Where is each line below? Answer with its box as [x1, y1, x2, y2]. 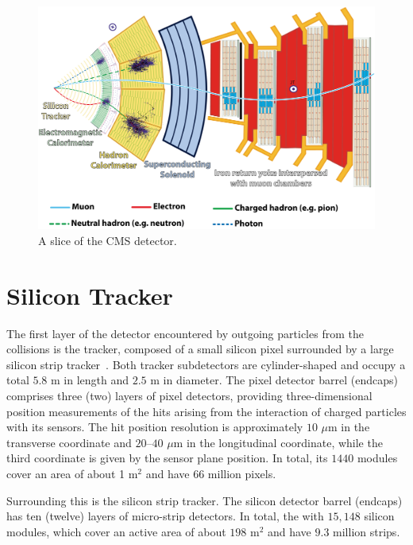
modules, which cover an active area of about [6, 523, 226, 539]
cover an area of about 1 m [6, 465, 138, 481]
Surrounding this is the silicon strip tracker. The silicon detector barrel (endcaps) [6, 492, 403, 508]
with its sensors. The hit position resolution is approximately [6, 418, 303, 435]
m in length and [51, 372, 129, 388]
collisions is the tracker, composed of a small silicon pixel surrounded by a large [6, 341, 394, 357]
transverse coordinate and [6, 434, 132, 450]
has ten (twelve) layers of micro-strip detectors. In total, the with [6, 508, 324, 524]
